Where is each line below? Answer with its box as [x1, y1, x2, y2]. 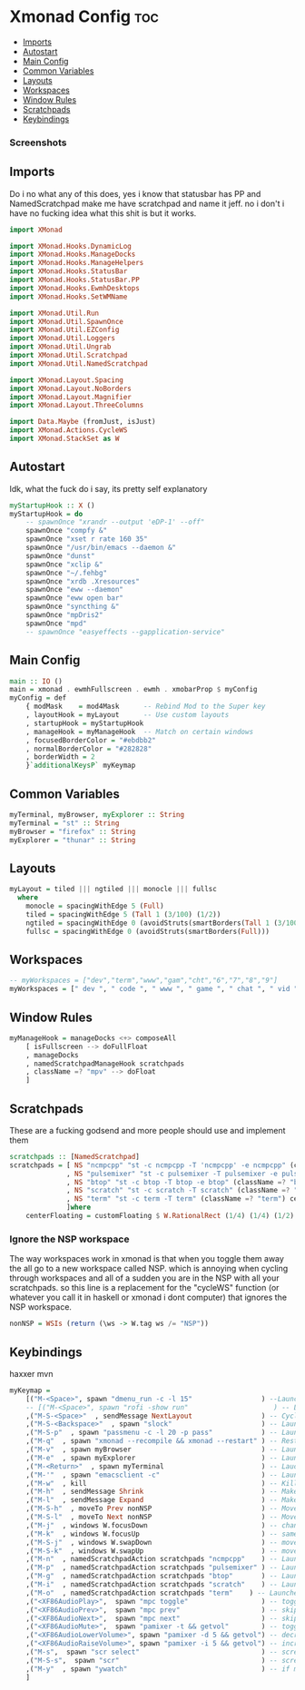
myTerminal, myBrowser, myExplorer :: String [9, 810, 184, 819]
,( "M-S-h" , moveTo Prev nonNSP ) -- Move [25, 1504, 299, 1513]
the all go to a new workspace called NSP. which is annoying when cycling [9, 1263, 289, 1274]
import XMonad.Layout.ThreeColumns [9, 401, 144, 410]
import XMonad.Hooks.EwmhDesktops [9, 283, 141, 292]
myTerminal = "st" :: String [9, 819, 120, 828]
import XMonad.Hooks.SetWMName [9, 292, 128, 301]
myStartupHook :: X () [9, 501, 95, 510]
